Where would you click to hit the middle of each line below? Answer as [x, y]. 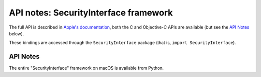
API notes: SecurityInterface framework [91, 13]
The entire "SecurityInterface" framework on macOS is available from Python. [86, 68]
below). [16, 33]
